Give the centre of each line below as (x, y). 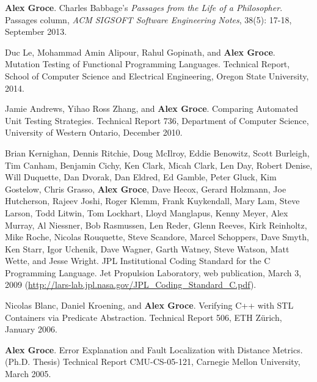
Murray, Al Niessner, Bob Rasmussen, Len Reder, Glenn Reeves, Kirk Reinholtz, (156, 225)
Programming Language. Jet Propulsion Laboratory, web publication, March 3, (153, 272)
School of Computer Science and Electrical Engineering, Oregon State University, (157, 75)
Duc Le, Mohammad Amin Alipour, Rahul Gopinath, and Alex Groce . (140, 52)
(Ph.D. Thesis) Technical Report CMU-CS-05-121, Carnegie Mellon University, (153, 362)
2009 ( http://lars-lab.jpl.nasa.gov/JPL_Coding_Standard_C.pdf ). (131, 285)
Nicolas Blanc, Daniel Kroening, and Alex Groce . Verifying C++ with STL (149, 305)
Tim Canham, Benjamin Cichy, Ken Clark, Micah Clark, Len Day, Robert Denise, (159, 165)
